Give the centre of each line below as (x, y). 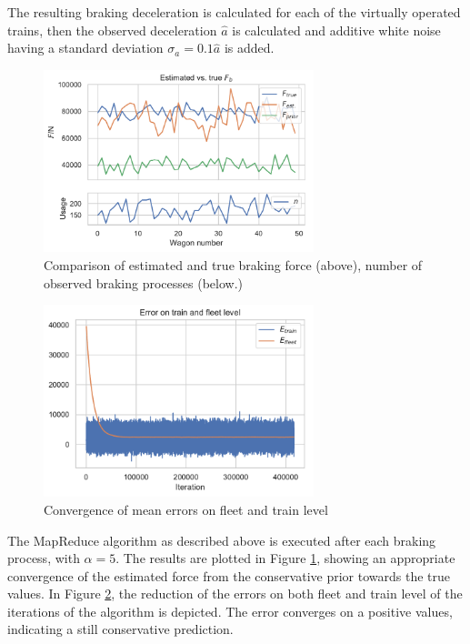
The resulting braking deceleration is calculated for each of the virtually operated (234, 12)
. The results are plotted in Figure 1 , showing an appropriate (285, 558)
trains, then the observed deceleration (112, 30)
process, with (44, 558)
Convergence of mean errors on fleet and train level (186, 509)
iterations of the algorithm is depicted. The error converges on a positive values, (230, 611)
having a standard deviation (85, 48)
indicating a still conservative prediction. (120, 629)
